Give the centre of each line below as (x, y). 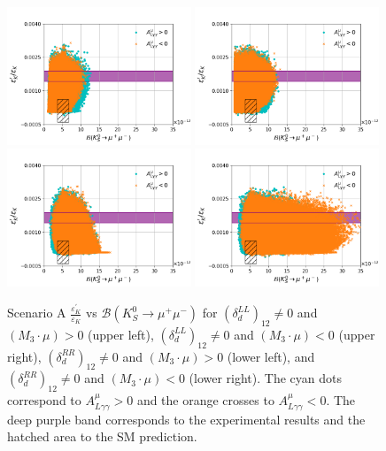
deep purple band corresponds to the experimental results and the (186, 419)
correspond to (44, 400)
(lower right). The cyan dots (265, 378)
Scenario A (37, 313)
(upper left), (121, 334)
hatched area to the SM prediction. (102, 436)
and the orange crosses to (205, 400)
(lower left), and (271, 356)
